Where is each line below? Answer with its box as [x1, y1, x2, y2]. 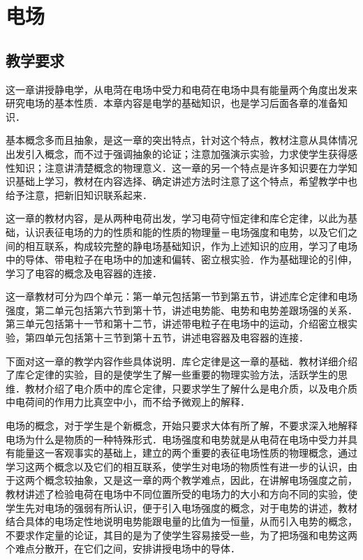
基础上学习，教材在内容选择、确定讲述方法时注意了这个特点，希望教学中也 [15, 174, 357, 189]
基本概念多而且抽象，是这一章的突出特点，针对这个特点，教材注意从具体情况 [6, 133, 357, 147]
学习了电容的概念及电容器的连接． [6, 265, 162, 280]
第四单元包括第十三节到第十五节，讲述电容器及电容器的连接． [24, 330, 309, 345]
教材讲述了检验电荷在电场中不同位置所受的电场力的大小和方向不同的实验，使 [6, 487, 357, 501]
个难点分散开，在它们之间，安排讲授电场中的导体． [6, 541, 240, 556]
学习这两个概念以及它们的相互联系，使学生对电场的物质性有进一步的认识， [6, 459, 348, 473]
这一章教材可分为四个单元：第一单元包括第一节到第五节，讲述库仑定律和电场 [6, 289, 357, 304]
